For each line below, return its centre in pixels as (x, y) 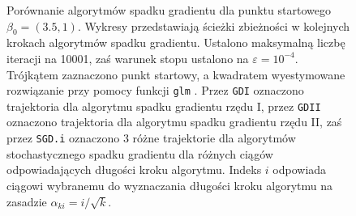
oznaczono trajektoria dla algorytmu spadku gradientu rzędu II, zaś (174, 122)
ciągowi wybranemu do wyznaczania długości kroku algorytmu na (169, 185)
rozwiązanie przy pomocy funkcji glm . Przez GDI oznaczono (155, 90)
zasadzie (27, 201)
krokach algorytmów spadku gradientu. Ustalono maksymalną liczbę (176, 42)
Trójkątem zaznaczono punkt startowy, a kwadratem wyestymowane (176, 74)
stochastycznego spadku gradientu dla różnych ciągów (140, 153)
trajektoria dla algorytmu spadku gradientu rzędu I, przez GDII (164, 106)
